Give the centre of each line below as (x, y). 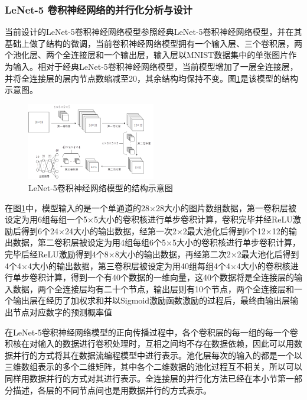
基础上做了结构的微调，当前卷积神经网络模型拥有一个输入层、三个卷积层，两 (153, 43)
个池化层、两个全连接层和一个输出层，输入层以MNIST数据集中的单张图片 (147, 55)
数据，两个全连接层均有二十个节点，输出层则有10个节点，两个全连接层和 (153, 288)
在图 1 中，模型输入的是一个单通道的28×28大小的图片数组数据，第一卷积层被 (151, 207)
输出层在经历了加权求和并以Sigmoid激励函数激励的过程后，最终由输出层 (151, 300)
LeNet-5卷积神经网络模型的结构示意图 (101, 188)
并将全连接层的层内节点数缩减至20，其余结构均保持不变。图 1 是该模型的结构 (151, 78)
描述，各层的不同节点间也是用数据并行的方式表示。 (112, 390)
